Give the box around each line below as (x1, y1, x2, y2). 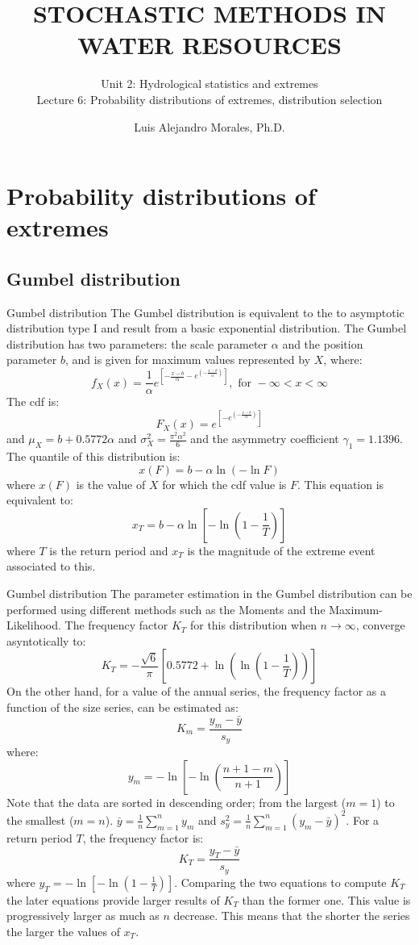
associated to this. (6, 558, 96, 575)
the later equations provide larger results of (6, 891, 220, 908)
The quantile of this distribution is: (6, 448, 180, 465)
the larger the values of (6, 923, 120, 940)
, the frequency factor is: (82, 829, 204, 846)
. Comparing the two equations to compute (174, 873, 387, 890)
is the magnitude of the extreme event (187, 541, 375, 558)
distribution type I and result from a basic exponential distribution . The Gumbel (6, 320, 407, 337)
